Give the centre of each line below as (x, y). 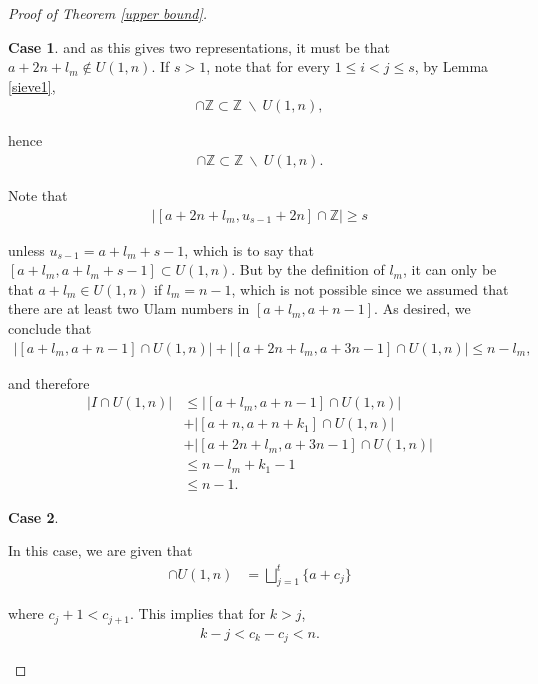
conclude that (50, 328)
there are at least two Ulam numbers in (129, 308)
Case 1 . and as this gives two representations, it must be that (199, 46)
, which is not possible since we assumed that (370, 288)
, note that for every (268, 66)
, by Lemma (451, 66)
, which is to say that (249, 249)
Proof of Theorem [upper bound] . (108, 13)
